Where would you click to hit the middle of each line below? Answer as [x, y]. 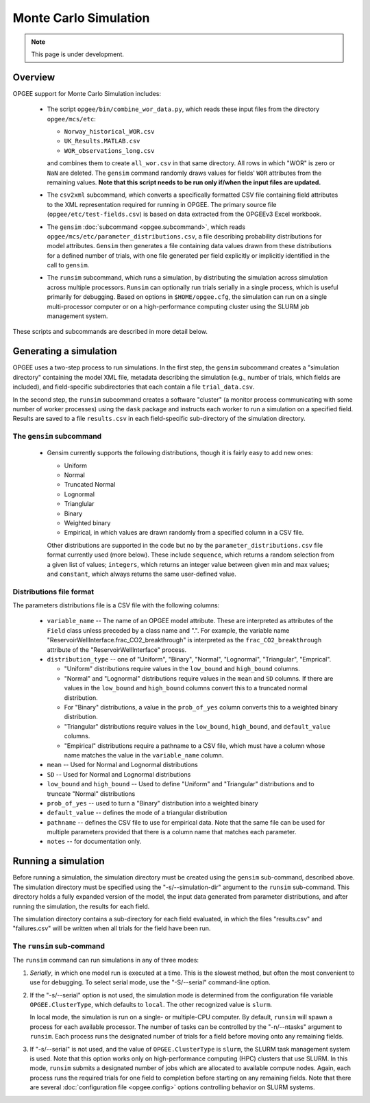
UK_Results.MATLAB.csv [102, 141]
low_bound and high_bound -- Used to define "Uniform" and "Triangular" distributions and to [181, 784]
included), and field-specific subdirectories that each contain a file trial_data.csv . [134, 387]
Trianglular [79, 504]
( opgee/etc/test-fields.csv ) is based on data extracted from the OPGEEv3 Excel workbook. [184, 214]
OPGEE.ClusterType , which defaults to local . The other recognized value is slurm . [151, 1005]
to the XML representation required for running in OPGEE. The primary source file [162, 204]
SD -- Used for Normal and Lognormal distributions [119, 774]
